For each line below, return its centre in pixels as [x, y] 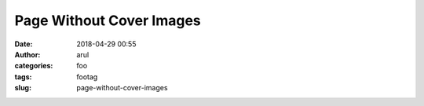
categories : [34, 66]
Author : [27, 54]
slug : [23, 88]
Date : [24, 44]
